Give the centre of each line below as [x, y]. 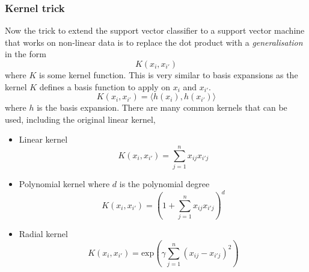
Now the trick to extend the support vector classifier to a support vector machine [155, 30]
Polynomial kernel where [64, 184]
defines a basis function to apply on [105, 86]
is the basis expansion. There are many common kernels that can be [162, 107]
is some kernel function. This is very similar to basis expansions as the [169, 75]
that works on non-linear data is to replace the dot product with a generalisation [154, 42]
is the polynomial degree [164, 184]
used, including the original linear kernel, [80, 119]
